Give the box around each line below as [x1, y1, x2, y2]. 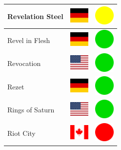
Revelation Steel [7, 11, 63, 21]
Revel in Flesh [7, 35, 50, 45]
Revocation [7, 58, 41, 68]
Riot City [7, 128, 36, 138]
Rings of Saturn [7, 105, 55, 115]
